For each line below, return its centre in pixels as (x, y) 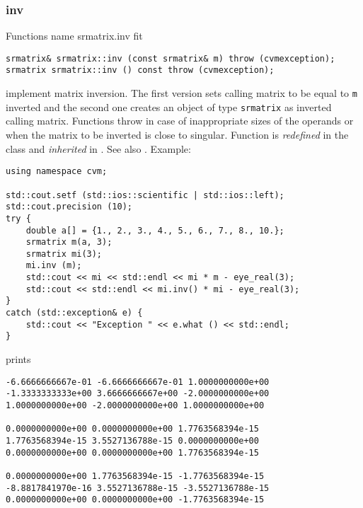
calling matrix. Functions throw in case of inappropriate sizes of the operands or (180, 121)
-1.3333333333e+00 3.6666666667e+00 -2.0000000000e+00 (138, 394)
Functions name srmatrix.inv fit (74, 36)
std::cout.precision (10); (69, 207)
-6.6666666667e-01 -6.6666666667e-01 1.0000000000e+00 (138, 382)
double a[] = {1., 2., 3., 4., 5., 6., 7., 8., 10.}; (155, 230)
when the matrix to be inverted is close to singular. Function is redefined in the (177, 135)
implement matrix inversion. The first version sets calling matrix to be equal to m (181, 93)
